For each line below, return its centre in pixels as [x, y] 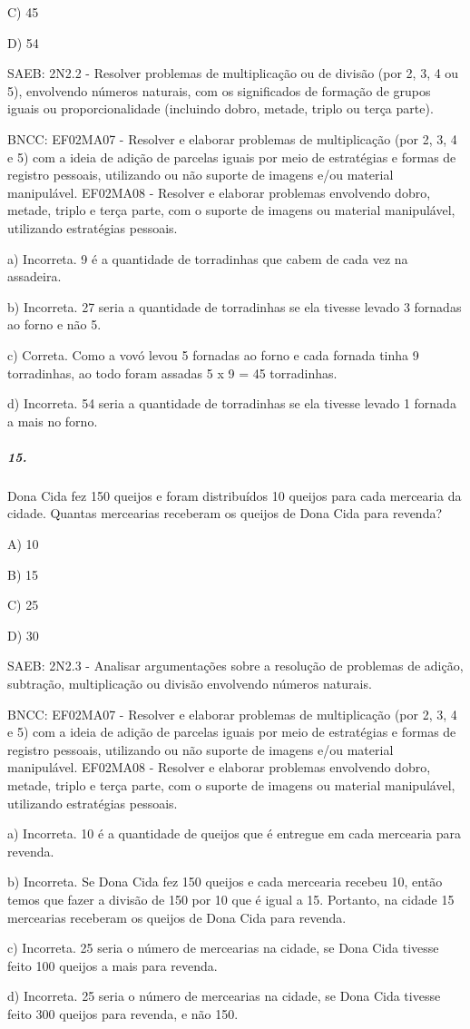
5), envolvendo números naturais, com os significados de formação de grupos [219, 90]
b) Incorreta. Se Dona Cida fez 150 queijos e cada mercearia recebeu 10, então [225, 882]
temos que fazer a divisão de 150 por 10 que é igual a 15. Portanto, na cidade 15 [231, 899]
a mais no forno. [53, 421]
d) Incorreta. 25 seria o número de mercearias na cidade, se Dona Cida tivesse [224, 996]
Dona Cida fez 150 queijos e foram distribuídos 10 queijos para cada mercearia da [235, 495]
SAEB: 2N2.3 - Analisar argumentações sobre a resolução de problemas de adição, [235, 666]
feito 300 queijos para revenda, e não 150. [123, 1013]
